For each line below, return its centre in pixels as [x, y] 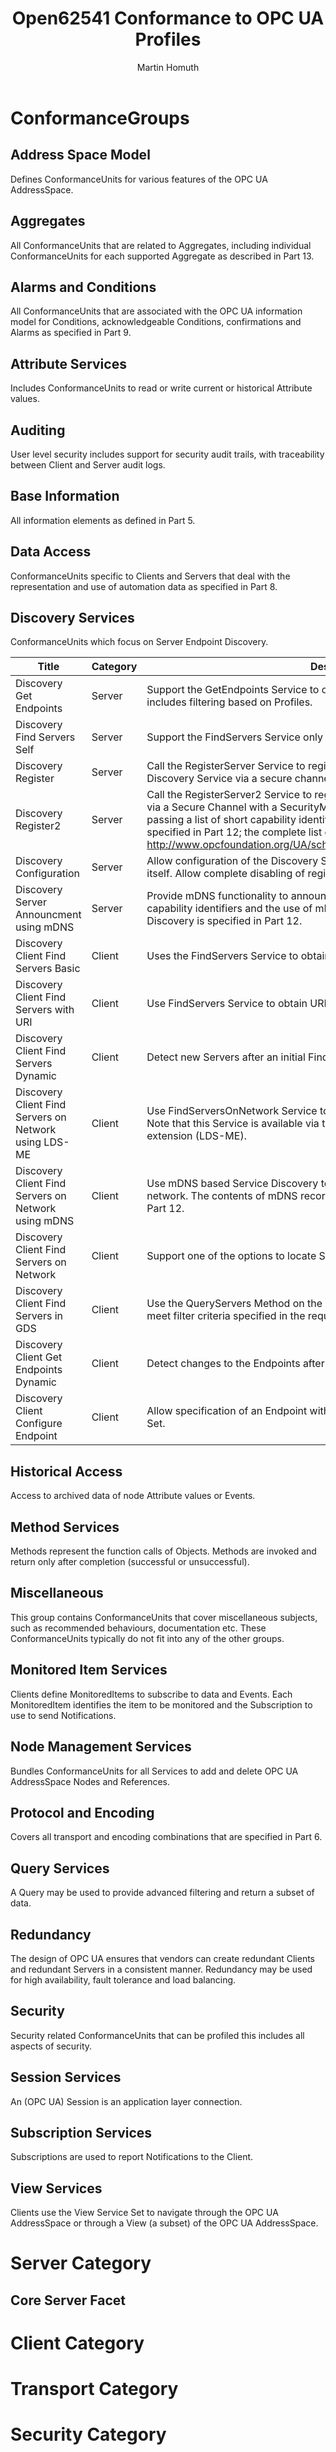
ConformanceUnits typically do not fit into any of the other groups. [147, 1638]
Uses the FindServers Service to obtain [238, 956]
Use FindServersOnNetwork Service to [238, 1111]
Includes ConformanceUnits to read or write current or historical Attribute [161, 388]
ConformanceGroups [100, 118]
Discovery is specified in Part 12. [224, 921]
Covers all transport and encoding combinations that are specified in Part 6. [166, 1837]
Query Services [60, 1868]
